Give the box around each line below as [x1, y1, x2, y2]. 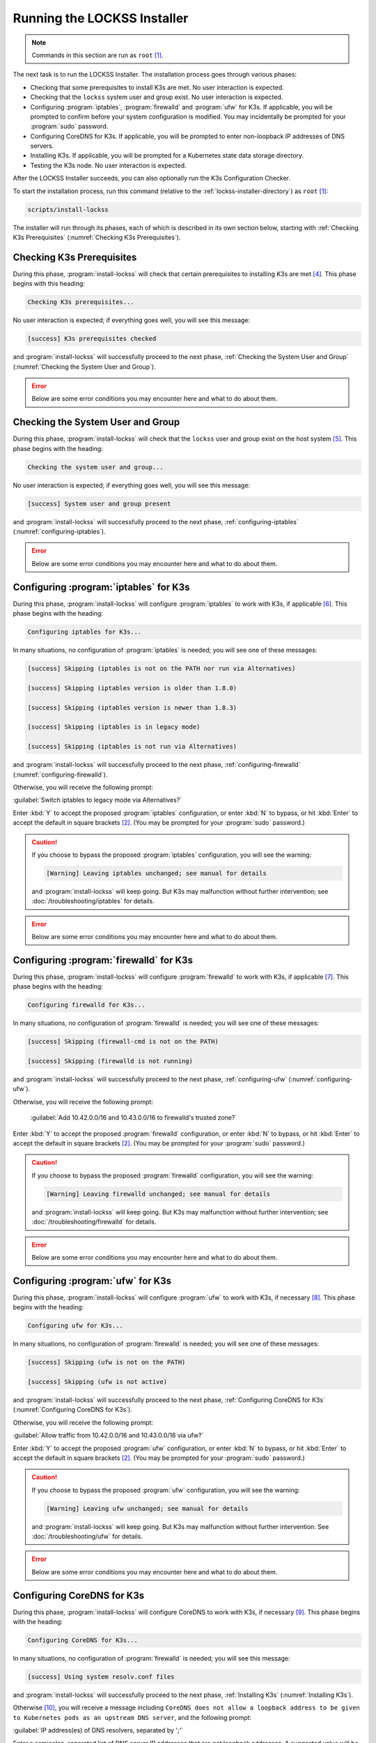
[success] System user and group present [27, 499, 171, 508]
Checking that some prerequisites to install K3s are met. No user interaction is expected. [30, 83, 285, 91]
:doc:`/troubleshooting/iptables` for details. [31, 897, 155, 906]
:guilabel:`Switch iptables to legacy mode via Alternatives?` [13, 796, 182, 805]
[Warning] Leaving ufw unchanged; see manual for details [46, 1505, 249, 1512]
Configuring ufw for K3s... [27, 1322, 123, 1330]
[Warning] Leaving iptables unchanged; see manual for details [46, 869, 267, 877]
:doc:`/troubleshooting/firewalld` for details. [31, 1217, 157, 1226]
